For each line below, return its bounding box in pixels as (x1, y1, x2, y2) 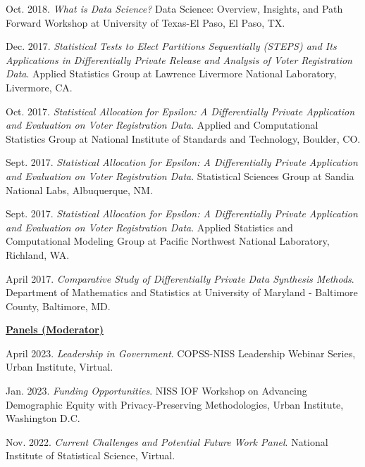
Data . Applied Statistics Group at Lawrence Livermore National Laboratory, (6, 66, 337, 81)
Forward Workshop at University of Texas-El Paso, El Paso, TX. (6, 15, 285, 30)
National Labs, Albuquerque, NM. (6, 182, 153, 197)
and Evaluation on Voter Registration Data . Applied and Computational (6, 117, 318, 132)
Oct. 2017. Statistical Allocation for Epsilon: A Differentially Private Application (6, 103, 355, 118)
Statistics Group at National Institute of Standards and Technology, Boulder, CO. (6, 131, 361, 146)
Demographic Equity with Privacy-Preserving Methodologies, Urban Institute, (6, 397, 344, 411)
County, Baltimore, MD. (6, 298, 111, 313)
